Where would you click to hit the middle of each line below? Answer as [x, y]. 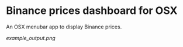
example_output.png [31, 38]
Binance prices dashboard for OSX [92, 11]
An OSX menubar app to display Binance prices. [64, 27]
